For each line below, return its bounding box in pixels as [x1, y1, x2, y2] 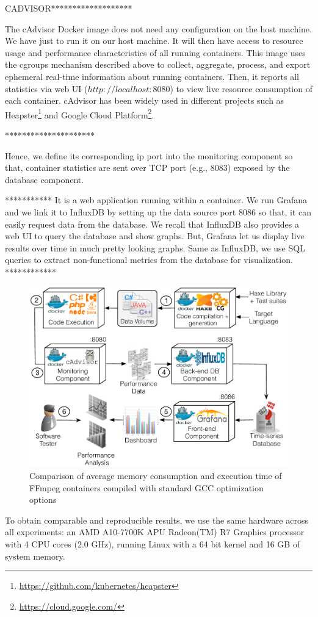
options [29, 493, 57, 506]
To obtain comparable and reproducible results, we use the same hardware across [5, 513, 308, 526]
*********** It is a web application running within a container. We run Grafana [5, 193, 308, 206]
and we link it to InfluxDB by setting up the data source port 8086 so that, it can [5, 205, 311, 218]
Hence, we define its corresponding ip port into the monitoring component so [5, 149, 293, 162]
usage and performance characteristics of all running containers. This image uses [5, 46, 306, 59]
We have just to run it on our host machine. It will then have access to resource [5, 34, 303, 47]
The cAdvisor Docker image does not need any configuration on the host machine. [5, 22, 312, 35]
